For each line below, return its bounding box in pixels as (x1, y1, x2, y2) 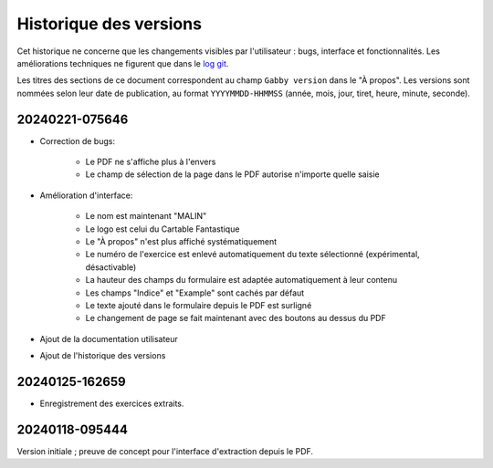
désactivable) (85, 261, 137, 273)
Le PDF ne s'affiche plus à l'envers (85, 156, 216, 168)
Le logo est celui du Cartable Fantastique (85, 224, 240, 234)
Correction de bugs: (39, 135, 116, 146)
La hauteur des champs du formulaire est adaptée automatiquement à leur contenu (85, 275, 397, 286)
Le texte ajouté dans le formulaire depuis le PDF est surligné (85, 299, 312, 310)
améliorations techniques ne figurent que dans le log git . (16, 57, 229, 68)
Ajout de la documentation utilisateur (39, 333, 178, 344)
